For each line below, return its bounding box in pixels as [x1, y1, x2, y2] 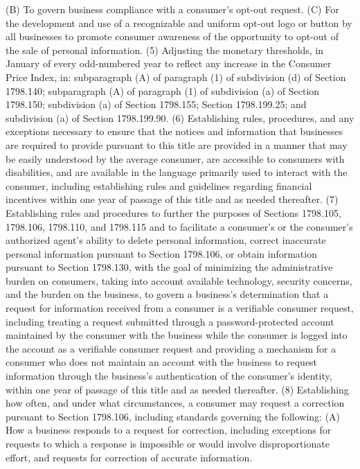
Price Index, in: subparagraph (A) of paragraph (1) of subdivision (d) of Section [6, 69, 346, 84]
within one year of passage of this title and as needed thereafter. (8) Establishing [6, 382, 349, 396]
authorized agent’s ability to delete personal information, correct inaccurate [6, 233, 326, 247]
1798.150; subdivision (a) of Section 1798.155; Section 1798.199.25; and [6, 97, 307, 112]
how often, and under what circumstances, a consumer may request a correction [6, 396, 345, 410]
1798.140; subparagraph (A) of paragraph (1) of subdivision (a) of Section [6, 83, 320, 98]
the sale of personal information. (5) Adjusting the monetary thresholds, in [6, 42, 324, 57]
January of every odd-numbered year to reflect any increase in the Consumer [6, 56, 332, 71]
